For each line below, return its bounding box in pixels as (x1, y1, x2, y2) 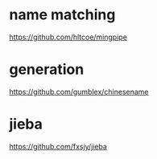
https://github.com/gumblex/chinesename (9, 87, 149, 96)
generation (9, 60, 85, 79)
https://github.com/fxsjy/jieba (9, 141, 108, 151)
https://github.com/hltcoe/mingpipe (9, 32, 128, 42)
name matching (9, 6, 116, 24)
